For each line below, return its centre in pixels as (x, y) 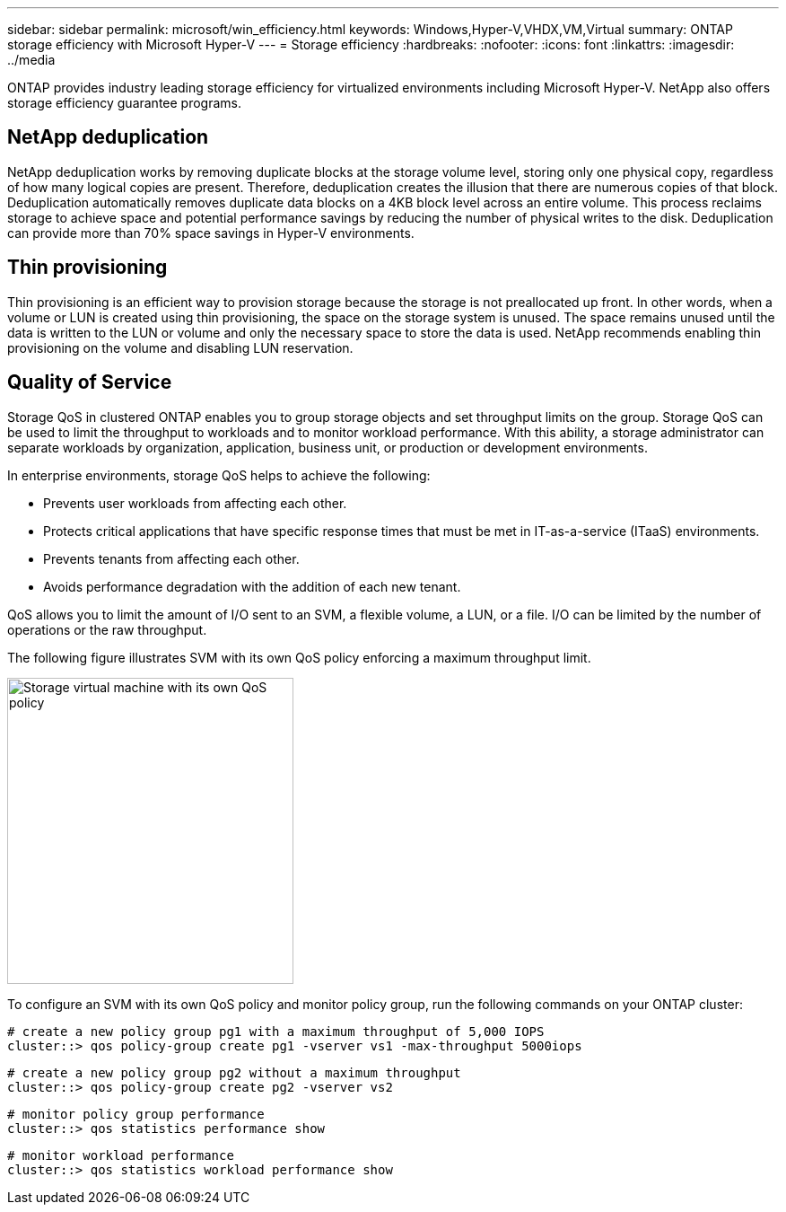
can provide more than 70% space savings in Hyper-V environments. (211, 233)
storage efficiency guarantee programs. (125, 103)
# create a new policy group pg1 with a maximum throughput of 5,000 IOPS (276, 1031)
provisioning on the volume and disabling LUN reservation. (180, 347)
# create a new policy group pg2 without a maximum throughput (234, 1072)
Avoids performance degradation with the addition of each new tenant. (252, 586)
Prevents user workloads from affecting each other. (195, 503)
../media (31, 60)
